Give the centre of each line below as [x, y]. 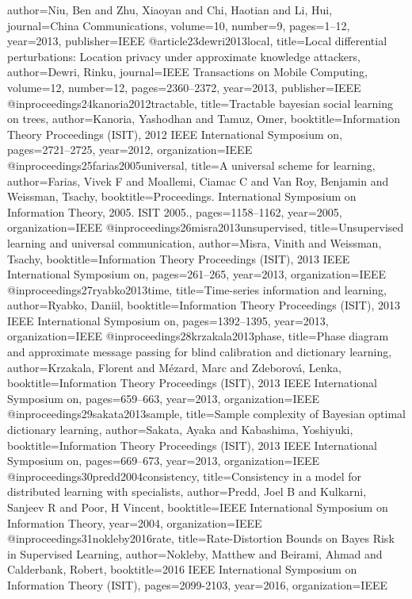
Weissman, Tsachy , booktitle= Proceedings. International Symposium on [182, 196]
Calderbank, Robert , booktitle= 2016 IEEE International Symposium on [182, 569]
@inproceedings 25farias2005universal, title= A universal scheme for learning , [191, 165]
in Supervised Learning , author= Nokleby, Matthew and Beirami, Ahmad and [195, 553]
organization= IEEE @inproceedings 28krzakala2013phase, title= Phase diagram [198, 336]
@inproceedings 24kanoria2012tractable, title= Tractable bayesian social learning [200, 103]
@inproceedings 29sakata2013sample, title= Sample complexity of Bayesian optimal [206, 414]
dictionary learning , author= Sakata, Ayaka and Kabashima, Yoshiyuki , [180, 430]
